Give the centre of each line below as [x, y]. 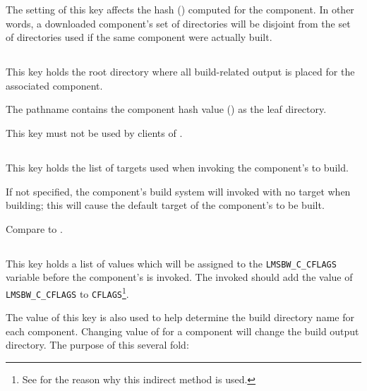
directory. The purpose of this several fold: [97, 345]
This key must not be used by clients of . [94, 132]
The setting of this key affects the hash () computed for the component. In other [180, 9]
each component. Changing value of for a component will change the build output [182, 331]
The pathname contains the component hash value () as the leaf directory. [166, 109]
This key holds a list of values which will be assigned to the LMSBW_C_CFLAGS [171, 263]
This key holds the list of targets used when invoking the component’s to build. [177, 167]
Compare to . [34, 228]
